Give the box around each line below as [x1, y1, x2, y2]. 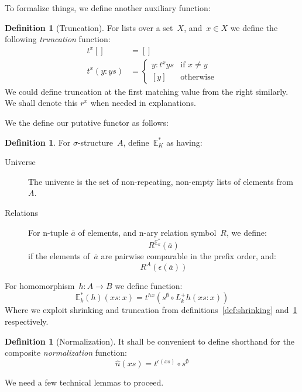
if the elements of [28, 250, 90, 262]
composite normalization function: [5, 346, 127, 359]
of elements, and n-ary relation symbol [78, 226, 217, 238]
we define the [230, 21, 278, 33]
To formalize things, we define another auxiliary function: [5, 2, 211, 13]
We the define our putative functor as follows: [5, 116, 169, 129]
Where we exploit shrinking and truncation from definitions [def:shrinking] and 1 [5, 304, 297, 316]
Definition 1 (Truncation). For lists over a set [5, 21, 173, 33]
